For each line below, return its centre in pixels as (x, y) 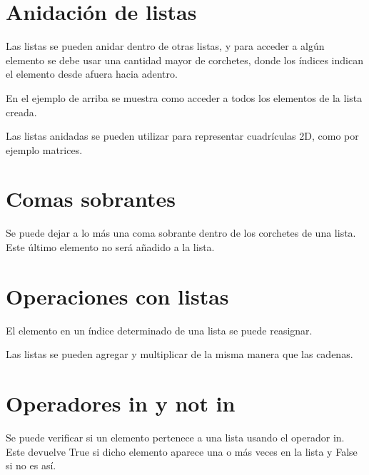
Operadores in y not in (121, 403)
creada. (21, 112)
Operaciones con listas (117, 296)
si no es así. (31, 465)
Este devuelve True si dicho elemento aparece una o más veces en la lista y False (182, 451)
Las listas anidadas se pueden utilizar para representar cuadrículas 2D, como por (182, 136)
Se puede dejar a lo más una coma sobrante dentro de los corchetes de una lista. (181, 233)
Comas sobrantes (91, 199)
